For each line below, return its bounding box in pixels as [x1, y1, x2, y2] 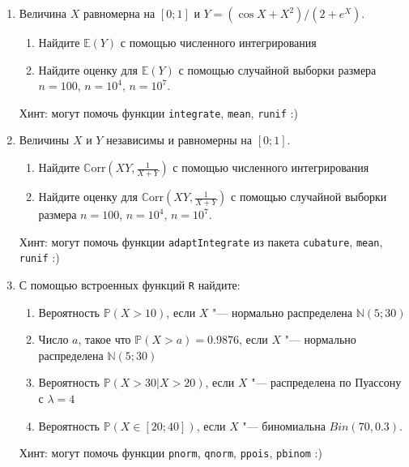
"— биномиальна [242, 417, 326, 434]
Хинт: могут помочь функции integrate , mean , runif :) [19, 104, 298, 121]
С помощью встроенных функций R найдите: [19, 276, 241, 293]
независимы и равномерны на [106, 131, 253, 148]
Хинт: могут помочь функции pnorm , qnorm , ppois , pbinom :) [19, 444, 322, 461]
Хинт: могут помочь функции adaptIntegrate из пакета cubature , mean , [19, 233, 383, 250]
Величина [19, 5, 67, 21]
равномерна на [83, 5, 156, 21]
